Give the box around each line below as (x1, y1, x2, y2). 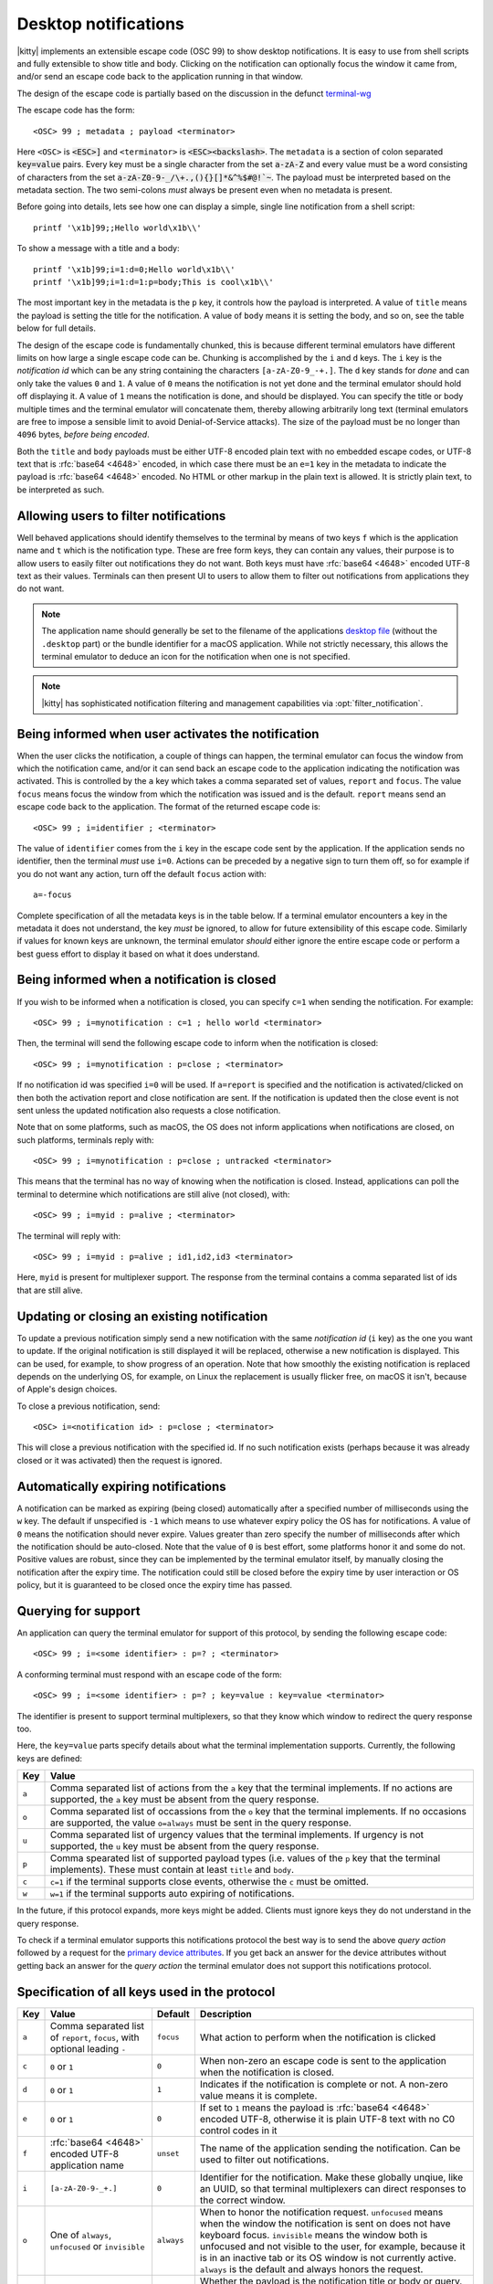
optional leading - (49, 2042, 127, 2055)
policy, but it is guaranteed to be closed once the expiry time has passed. (16, 1580, 292, 1591)
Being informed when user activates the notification (16, 726, 320, 742)
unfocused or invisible (49, 2239, 145, 2252)
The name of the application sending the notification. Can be (199, 2141, 461, 2154)
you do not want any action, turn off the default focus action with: (16, 868, 267, 879)
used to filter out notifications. (199, 2152, 330, 2165)
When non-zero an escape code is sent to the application (199, 2054, 446, 2067)
